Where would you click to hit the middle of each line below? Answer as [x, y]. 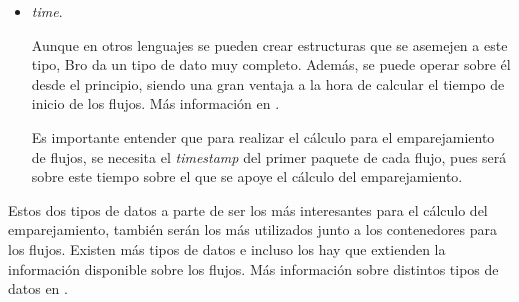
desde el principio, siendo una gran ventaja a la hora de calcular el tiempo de [268, 83]
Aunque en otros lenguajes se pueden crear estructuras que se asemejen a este [269, 44]
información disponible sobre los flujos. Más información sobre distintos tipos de [253, 268]
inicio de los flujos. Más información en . [155, 103]
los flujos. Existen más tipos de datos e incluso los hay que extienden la [227, 248]
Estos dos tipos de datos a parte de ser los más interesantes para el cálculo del [248, 209]
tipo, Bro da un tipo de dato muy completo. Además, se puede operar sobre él [271, 64]
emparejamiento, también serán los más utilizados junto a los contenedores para [253, 229]
